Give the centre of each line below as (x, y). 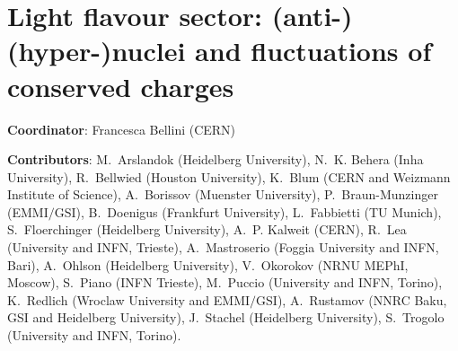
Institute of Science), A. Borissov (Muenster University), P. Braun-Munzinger (223, 194)
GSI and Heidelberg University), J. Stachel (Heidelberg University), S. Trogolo (226, 317)
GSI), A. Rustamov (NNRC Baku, (352, 299)
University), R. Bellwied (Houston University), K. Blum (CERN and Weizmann (229, 176)
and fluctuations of (313, 51)
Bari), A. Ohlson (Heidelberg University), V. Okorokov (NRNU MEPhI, (208, 264)
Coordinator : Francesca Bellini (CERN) (122, 129)
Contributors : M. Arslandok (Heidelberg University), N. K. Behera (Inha (216, 159)
